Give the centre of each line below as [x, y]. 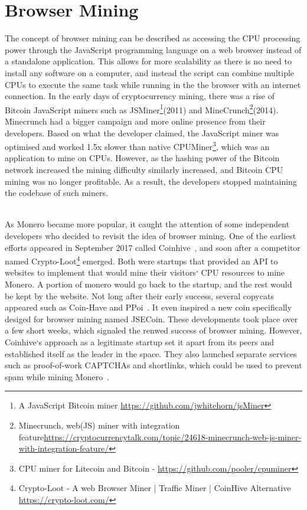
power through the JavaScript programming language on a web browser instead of [153, 49]
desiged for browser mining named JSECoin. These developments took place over [151, 318]
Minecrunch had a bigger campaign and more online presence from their [135, 121]
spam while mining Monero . [57, 376]
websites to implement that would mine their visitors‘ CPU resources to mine [145, 272]
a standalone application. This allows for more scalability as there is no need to [148, 61]
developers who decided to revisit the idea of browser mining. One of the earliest [151, 235]
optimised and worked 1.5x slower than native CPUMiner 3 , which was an [137, 146]
